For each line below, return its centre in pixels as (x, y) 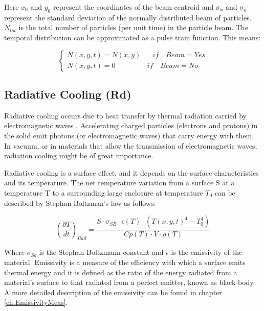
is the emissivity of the (207, 252)
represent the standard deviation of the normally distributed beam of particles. (128, 17)
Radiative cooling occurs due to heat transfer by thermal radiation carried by (125, 115)
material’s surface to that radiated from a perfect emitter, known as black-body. (130, 282)
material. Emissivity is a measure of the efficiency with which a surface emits (125, 262)
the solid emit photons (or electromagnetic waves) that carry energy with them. (129, 135)
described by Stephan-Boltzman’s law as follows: (80, 202)
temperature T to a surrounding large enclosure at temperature (104, 192)
